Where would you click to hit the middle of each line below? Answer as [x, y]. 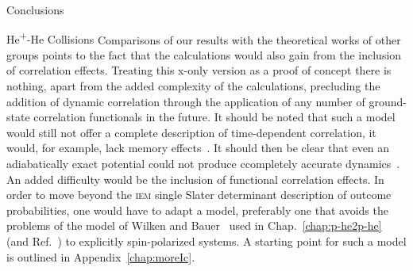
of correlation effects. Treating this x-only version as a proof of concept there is [199, 70]
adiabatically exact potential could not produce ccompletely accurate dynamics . [203, 163]
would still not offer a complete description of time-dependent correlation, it [191, 132]
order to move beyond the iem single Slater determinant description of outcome [199, 195]
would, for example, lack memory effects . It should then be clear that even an [198, 148]
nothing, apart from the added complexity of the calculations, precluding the [193, 86]
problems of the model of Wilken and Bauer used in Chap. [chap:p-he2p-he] [194, 225]
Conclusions [35, 10]
